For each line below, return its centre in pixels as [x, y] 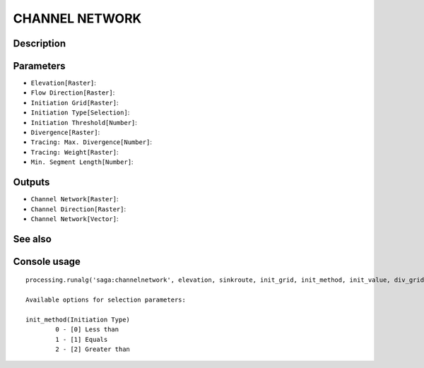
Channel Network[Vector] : [75, 218]
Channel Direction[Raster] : [78, 209]
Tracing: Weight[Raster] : [75, 152]
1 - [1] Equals [82, 339]
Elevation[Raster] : [64, 83]
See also [33, 239]
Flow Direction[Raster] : [73, 93]
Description [40, 43]
